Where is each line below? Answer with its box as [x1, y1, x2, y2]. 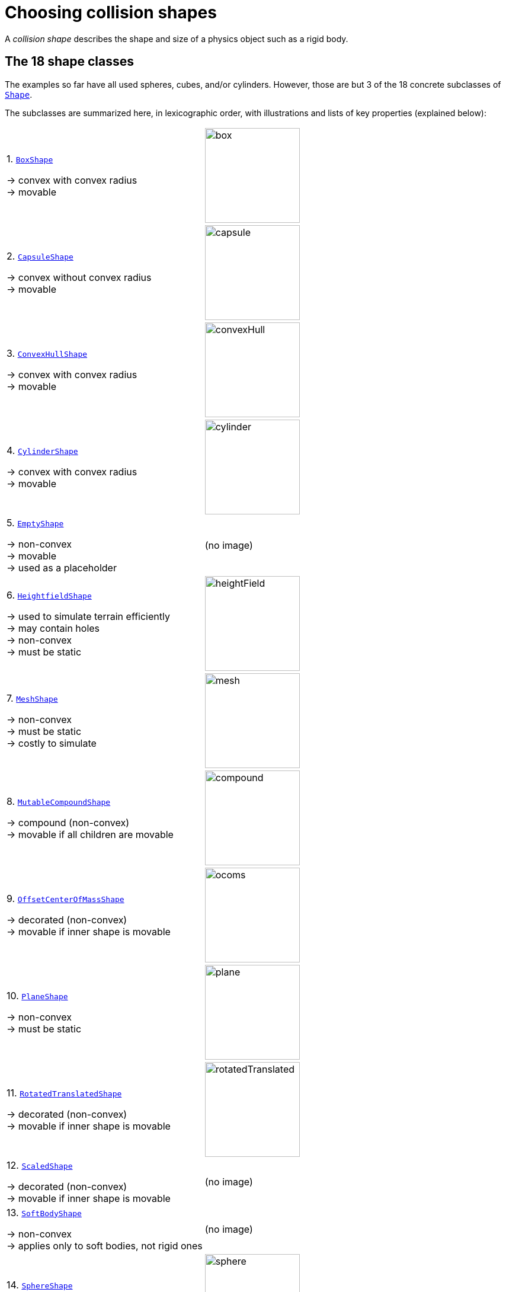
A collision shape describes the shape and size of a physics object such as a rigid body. [5, 33, 348, 44]
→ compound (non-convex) [7, 816, 129, 829]
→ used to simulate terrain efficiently [7, 610, 170, 622]
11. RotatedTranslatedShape [7, 1086, 122, 1099]
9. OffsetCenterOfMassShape [7, 892, 124, 904]
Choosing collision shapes [5, 2, 217, 23]
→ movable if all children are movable [7, 828, 174, 840]
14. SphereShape [7, 1278, 73, 1291]
